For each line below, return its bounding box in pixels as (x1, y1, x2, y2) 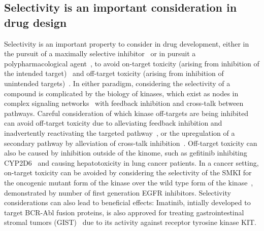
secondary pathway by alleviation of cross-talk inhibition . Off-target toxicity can (4, 137, 257, 148)
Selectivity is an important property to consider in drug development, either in (4, 38, 249, 49)
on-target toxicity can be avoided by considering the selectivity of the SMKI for (4, 167, 252, 178)
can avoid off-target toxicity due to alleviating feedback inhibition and (4, 118, 222, 128)
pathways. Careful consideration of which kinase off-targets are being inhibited (4, 107, 249, 118)
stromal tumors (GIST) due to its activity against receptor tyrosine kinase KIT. (4, 217, 256, 227)
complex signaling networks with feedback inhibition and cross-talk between (4, 98, 244, 108)
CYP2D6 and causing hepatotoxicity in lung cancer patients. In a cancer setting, (4, 157, 259, 168)
